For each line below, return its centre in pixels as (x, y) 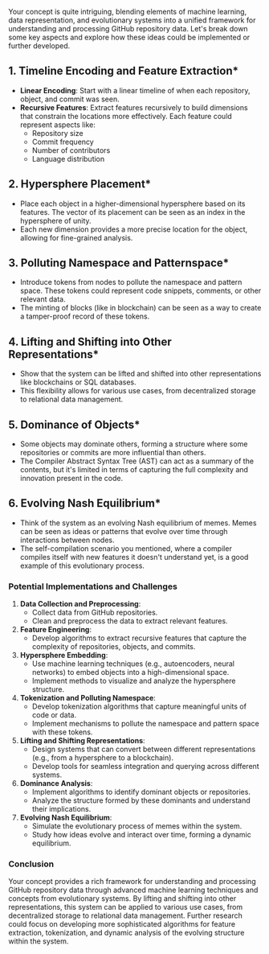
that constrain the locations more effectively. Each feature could (126, 116)
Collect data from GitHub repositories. (95, 613)
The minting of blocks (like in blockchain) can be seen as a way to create (141, 308)
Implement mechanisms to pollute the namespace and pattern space (145, 724)
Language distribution (68, 158)
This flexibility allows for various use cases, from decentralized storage (138, 391)
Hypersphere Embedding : (64, 656)
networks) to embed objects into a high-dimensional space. (130, 672)
